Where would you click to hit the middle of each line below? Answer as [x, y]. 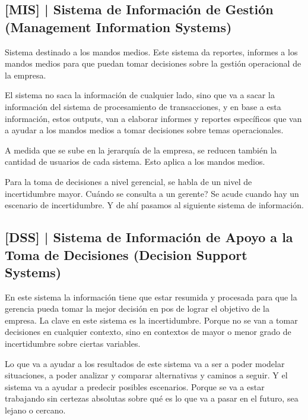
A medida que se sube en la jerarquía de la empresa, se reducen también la [141, 150]
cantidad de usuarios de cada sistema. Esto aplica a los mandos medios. [135, 162]
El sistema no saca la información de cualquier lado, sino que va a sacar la [140, 95]
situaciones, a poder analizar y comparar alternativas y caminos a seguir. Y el [146, 375]
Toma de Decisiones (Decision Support [126, 254]
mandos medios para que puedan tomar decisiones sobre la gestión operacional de [153, 63]
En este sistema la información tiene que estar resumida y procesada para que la [151, 297]
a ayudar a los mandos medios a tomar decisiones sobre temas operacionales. [144, 130]
